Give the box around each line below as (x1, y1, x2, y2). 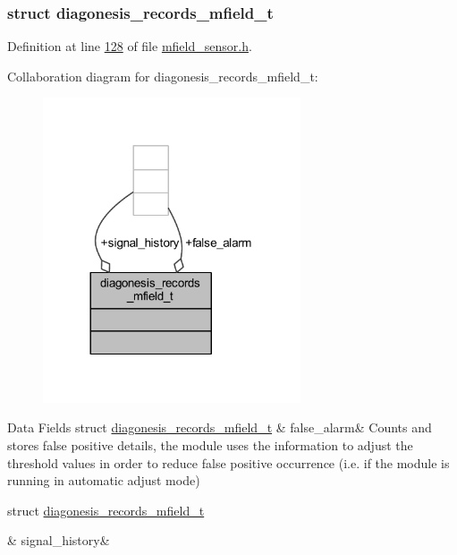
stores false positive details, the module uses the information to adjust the (7, 436, 413, 455)
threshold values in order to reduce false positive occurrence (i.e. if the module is (7, 453, 450, 472)
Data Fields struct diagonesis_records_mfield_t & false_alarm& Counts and (7, 418, 432, 437)
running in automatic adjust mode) (7, 471, 200, 490)
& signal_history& (7, 531, 110, 550)
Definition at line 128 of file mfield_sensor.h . (7, 37, 252, 55)
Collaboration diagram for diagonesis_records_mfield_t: (7, 66, 318, 85)
